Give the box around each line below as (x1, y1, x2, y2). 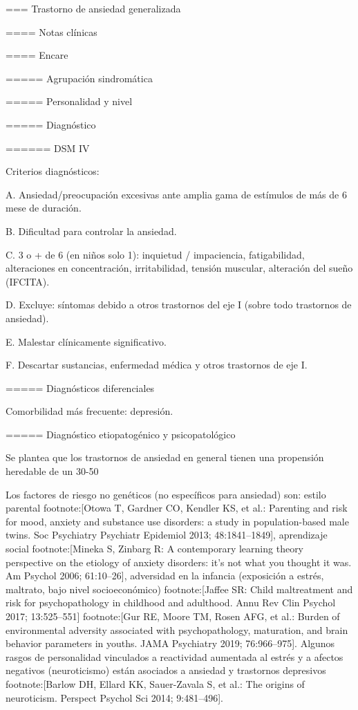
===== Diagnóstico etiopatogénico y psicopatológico (6, 427, 236, 441)
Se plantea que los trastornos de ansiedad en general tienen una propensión (6, 450, 324, 465)
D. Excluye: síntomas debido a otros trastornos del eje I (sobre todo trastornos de (6, 297, 352, 312)
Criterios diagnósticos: (6, 164, 100, 178)
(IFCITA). (6, 274, 50, 288)
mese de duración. (6, 200, 82, 215)
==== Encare (6, 48, 68, 62)
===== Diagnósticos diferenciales (6, 380, 155, 395)
